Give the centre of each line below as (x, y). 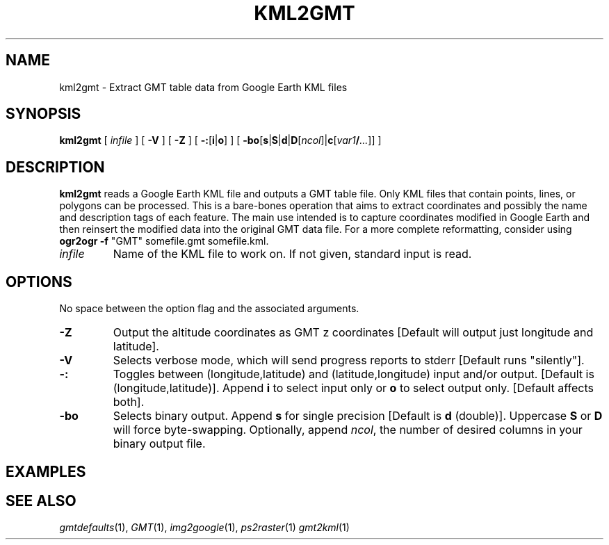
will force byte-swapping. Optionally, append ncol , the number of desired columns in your (348, 430)
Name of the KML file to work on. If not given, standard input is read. (292, 254)
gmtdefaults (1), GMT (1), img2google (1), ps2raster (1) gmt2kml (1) (204, 528)
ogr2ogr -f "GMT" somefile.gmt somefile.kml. (164, 241)
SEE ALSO (41, 501)
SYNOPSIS (43, 114)
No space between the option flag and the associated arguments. (209, 309)
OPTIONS (39, 282)
